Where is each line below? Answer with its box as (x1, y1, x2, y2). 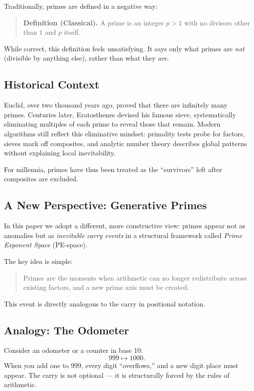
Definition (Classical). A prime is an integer (23, 17, 164, 27)
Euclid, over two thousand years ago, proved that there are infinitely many (4, 100, 228, 110)
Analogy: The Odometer (4, 322, 129, 337)
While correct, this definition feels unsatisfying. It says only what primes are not (4, 43, 245, 53)
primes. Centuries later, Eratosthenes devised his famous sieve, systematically (4, 109, 236, 119)
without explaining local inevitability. (4, 148, 116, 158)
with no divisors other (184, 17, 250, 27)
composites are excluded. (4, 174, 78, 184)
